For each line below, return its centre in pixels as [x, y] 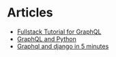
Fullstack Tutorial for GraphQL [59, 32]
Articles [30, 13]
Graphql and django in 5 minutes [63, 46]
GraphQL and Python [46, 38]
